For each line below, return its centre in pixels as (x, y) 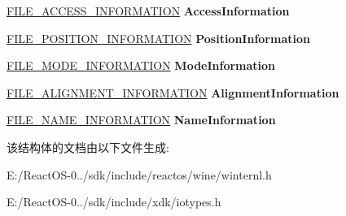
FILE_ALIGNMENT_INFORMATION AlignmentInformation (173, 92)
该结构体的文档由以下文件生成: (88, 147)
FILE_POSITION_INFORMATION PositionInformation (158, 38)
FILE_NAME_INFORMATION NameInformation (141, 120)
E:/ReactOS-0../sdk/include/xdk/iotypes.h (114, 202)
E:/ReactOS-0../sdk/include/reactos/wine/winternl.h (139, 174)
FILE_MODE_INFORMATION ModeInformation (141, 65)
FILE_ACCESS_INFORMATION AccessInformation (148, 11)
